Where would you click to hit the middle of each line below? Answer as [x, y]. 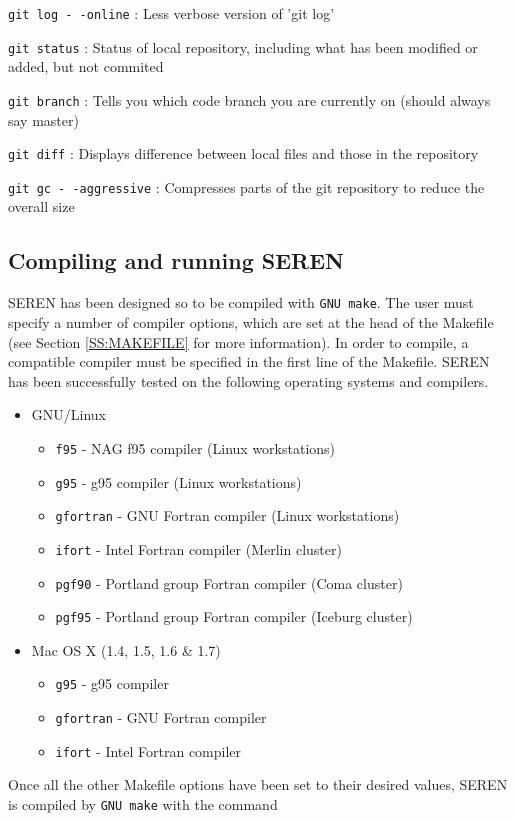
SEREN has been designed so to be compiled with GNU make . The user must [241, 302]
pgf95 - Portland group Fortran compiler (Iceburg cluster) [234, 616]
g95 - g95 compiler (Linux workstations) [178, 481]
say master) [43, 119]
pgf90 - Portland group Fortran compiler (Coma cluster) [229, 582]
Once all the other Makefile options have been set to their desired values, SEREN [258, 784]
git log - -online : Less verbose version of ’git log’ [171, 13]
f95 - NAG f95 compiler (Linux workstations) [195, 447]
